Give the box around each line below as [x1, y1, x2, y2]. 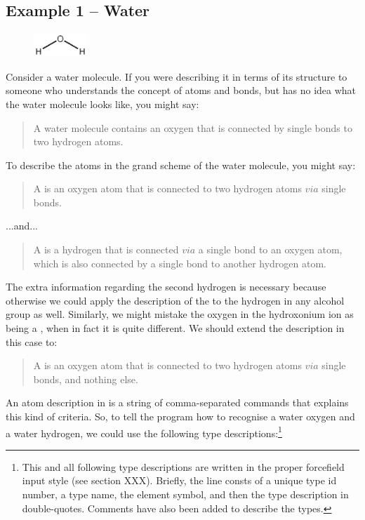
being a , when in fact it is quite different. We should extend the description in [6, 321, 345, 335]
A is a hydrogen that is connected [33, 242, 179, 257]
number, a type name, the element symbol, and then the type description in [22, 487, 349, 502]
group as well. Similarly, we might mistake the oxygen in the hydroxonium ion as [6, 307, 354, 321]
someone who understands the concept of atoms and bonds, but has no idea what [6, 83, 357, 98]
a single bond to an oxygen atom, [198, 242, 343, 257]
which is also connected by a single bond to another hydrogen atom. [33, 255, 326, 270]
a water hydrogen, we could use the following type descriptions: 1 [6, 423, 282, 440]
